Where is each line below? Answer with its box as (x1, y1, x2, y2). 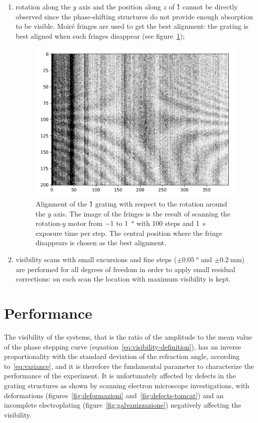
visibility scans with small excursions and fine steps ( (15, 254, 177, 265)
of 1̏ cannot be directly (169, 1, 238, 11)
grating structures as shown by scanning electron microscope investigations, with (4, 380, 250, 390)
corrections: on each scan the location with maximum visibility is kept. (15, 274, 231, 284)
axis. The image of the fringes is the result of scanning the (53, 208, 231, 218)
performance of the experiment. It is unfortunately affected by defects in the (4, 370, 236, 381)
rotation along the (15, 1, 71, 11)
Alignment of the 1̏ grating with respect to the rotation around (35, 199, 227, 209)
